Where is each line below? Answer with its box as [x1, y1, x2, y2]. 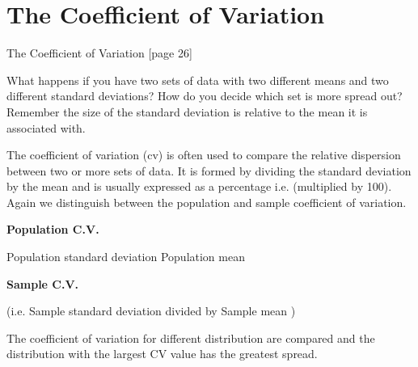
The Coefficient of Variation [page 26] [6, 44, 192, 61]
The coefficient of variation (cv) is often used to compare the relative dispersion [6, 146, 401, 163]
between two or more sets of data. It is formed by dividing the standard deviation [6, 162, 412, 179]
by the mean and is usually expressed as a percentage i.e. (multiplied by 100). [6, 178, 392, 195]
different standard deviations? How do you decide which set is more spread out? [6, 87, 403, 104]
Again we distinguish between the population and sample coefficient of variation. [6, 193, 407, 210]
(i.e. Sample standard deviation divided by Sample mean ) [6, 302, 296, 319]
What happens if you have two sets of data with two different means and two [6, 71, 389, 88]
